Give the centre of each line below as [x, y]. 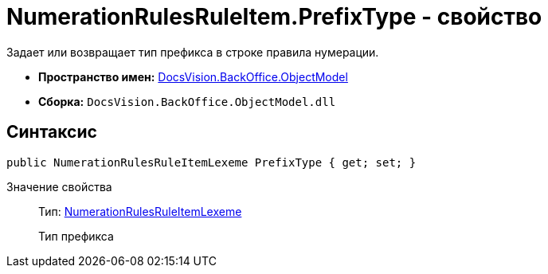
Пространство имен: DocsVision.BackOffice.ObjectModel [193, 76]
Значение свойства [59, 186]
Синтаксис [52, 132]
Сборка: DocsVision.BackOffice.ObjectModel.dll [187, 101]
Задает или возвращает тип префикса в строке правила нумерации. [193, 52]
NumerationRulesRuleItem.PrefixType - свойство [274, 17]
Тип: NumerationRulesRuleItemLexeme [140, 211]
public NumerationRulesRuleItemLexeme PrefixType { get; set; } [211, 162]
